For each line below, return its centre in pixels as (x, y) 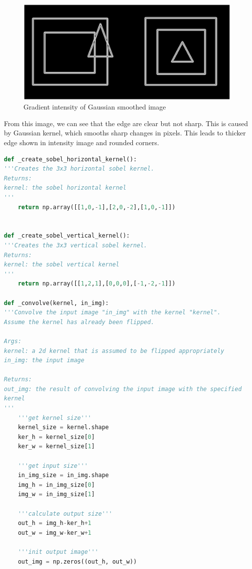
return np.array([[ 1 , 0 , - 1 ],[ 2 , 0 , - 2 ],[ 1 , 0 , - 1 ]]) (97, 207)
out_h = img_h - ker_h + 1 (55, 523)
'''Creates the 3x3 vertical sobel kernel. (76, 245)
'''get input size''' (53, 466)
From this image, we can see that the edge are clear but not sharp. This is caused (126, 123)
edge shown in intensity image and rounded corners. (82, 142)
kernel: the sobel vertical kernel (62, 265)
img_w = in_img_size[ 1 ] (56, 494)
